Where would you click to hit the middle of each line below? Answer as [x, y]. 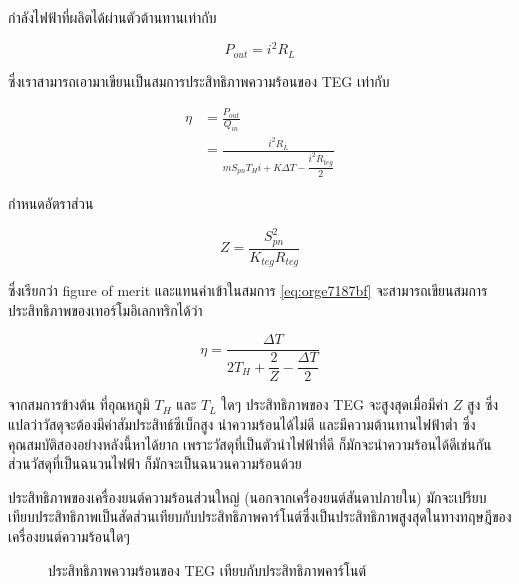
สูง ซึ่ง [483, 404]
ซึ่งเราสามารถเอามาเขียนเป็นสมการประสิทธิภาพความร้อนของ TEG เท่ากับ [199, 80]
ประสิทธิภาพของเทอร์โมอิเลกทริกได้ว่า [105, 309]
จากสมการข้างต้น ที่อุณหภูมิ [79, 404]
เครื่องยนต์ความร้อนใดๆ [69, 536]
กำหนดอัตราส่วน [51, 203]
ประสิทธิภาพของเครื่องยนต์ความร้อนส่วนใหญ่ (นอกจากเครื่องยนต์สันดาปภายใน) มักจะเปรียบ [247, 496]
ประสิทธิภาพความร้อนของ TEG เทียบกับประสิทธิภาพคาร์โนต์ [207, 569]
